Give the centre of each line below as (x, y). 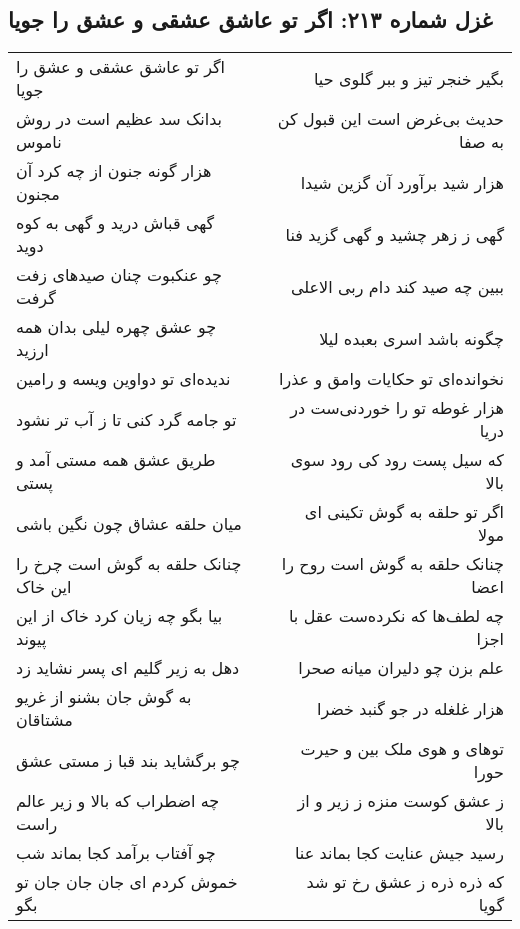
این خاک (44, 587)
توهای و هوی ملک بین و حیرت (402, 749)
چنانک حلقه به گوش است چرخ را (129, 564)
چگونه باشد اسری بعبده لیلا (411, 338)
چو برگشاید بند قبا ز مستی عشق (128, 760)
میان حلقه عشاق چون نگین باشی (129, 523)
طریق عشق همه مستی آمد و (116, 460)
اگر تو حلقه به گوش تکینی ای (404, 512)
